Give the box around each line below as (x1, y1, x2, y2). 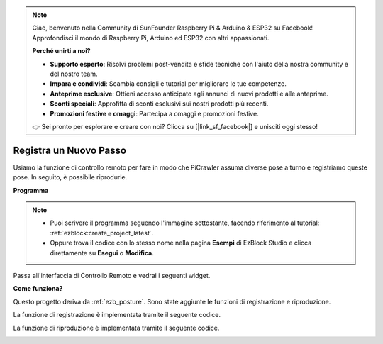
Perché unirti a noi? (32, 47, 91, 55)
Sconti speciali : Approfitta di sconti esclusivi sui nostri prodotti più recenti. (50, 99, 269, 108)
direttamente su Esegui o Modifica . (50, 248, 154, 257)
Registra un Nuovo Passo (13, 144, 127, 156)
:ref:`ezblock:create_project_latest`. (50, 228, 154, 237)
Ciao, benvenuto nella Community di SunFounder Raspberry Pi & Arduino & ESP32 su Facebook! (32, 23, 313, 32)
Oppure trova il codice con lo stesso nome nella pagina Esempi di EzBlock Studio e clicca (50, 238, 312, 248)
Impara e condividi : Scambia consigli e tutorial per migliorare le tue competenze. (50, 79, 287, 88)
